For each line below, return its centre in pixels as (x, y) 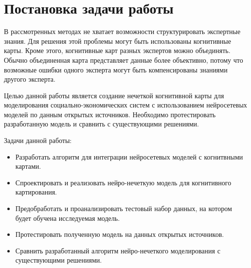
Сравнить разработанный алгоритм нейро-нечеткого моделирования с (118, 250)
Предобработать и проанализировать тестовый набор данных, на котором (124, 208)
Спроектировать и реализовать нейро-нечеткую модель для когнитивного (123, 182)
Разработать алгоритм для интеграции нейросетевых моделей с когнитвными (129, 156)
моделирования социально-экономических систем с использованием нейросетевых (125, 105)
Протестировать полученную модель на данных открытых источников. (120, 234)
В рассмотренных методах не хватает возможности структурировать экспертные (122, 31)
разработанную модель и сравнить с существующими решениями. (102, 124)
